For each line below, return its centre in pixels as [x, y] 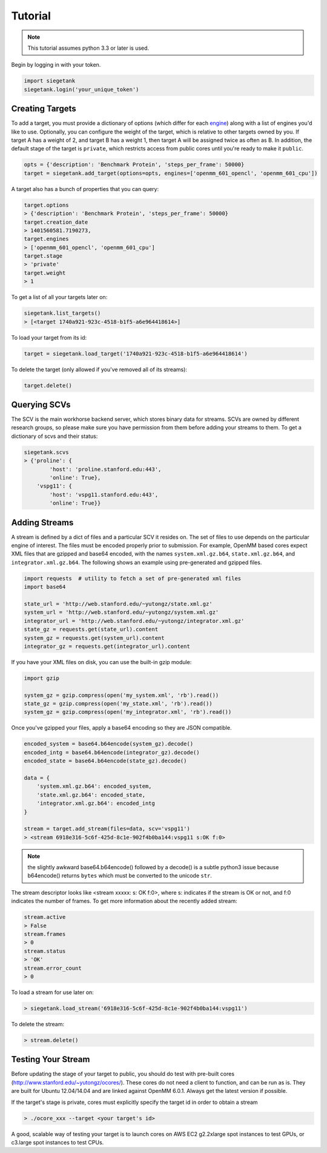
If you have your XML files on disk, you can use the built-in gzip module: [101, 662]
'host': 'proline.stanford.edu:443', [105, 469]
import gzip [42, 678]
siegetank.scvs [46, 452]
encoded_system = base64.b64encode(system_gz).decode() [109, 744]
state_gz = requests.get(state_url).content [91, 630]
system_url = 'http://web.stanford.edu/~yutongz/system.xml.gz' [121, 612]
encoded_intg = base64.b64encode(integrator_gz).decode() [112, 752]
